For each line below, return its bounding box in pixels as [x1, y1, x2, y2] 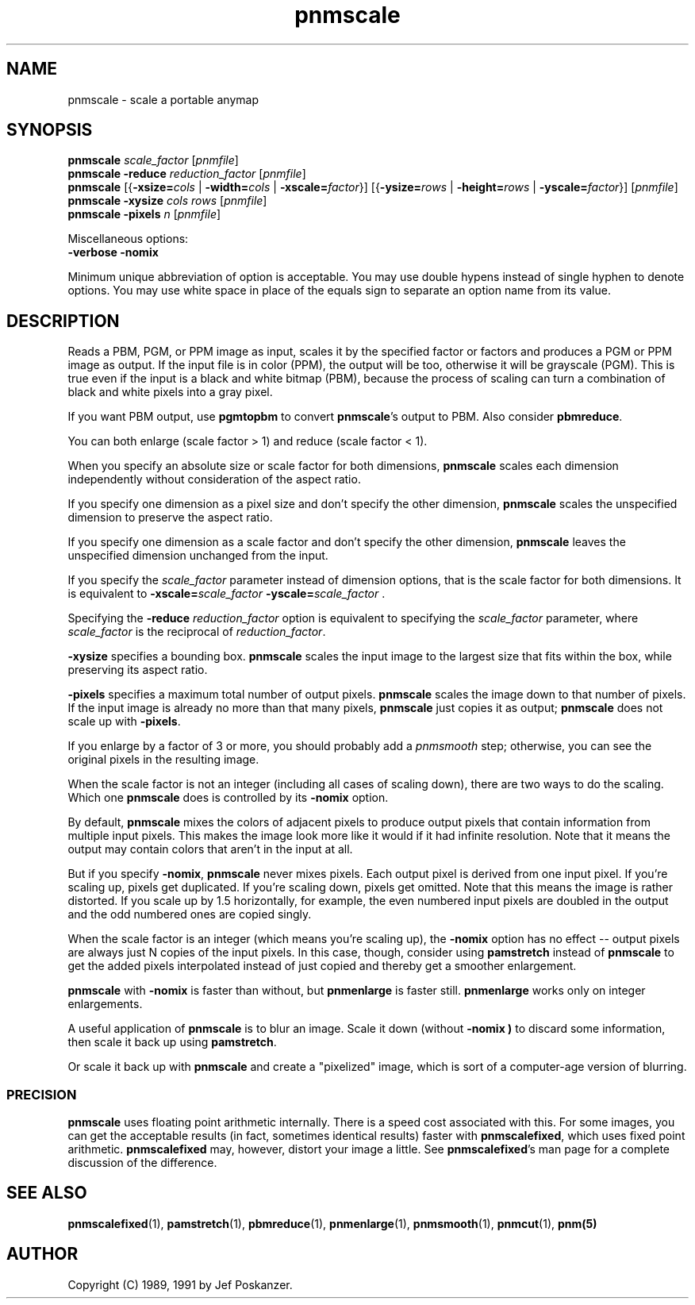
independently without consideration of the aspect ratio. [67, 472, 361, 487]
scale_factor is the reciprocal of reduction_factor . [67, 625, 326, 639]
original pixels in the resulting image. [67, 753, 259, 767]
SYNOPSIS [6, 120, 93, 141]
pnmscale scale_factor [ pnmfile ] [67, 153, 239, 167]
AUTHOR [6, 1244, 79, 1265]
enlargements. [67, 997, 143, 1011]
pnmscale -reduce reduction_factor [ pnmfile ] [67, 167, 306, 181]
